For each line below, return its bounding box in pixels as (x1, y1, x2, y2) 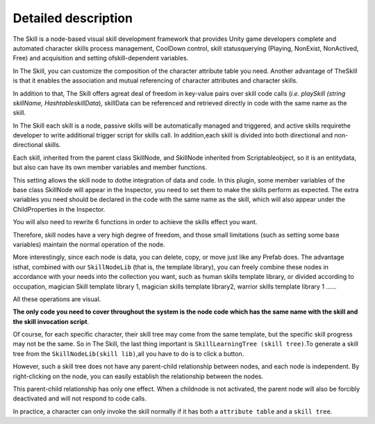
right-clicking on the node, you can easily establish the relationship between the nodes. (12, 372, 264, 380)
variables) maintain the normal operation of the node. (12, 240, 166, 248)
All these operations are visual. (12, 295, 101, 303)
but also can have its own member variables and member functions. (12, 163, 208, 171)
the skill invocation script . (12, 317, 90, 325)
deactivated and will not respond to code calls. (12, 394, 147, 402)
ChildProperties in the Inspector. (12, 205, 106, 213)
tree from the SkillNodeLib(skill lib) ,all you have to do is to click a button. (12, 349, 244, 357)
